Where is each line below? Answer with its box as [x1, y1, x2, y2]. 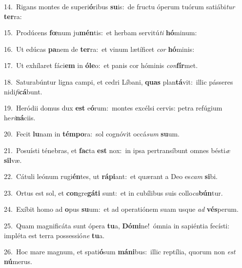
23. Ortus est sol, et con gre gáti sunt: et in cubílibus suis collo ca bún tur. [4, 187, 223, 198]
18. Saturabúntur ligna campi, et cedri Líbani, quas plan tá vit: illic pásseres [4, 76, 233, 87]
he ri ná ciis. [4, 112, 36, 122]
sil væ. [4, 155, 22, 165]
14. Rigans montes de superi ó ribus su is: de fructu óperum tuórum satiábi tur [4, 1, 235, 11]
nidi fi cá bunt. [4, 86, 42, 96]
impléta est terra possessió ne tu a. [4, 230, 105, 240]
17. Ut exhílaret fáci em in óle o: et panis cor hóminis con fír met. [4, 60, 198, 70]
